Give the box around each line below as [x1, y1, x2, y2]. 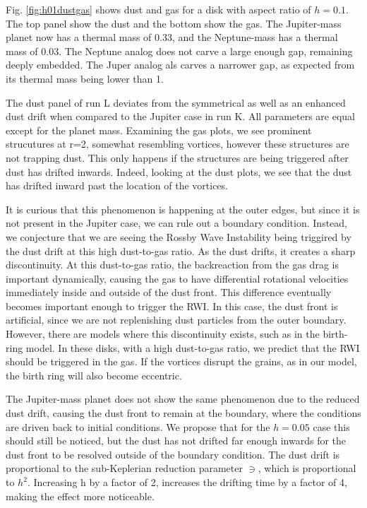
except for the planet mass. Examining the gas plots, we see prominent [6, 122, 312, 137]
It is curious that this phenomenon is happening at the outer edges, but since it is [6, 201, 360, 216]
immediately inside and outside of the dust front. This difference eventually [6, 285, 332, 300]
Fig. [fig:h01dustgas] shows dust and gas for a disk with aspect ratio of [6, 2, 311, 16]
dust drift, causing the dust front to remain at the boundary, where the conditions [6, 406, 361, 420]
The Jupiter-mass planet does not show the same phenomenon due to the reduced [6, 391, 360, 406]
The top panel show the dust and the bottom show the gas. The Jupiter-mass [6, 16, 342, 30]
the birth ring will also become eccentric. [6, 367, 182, 382]
